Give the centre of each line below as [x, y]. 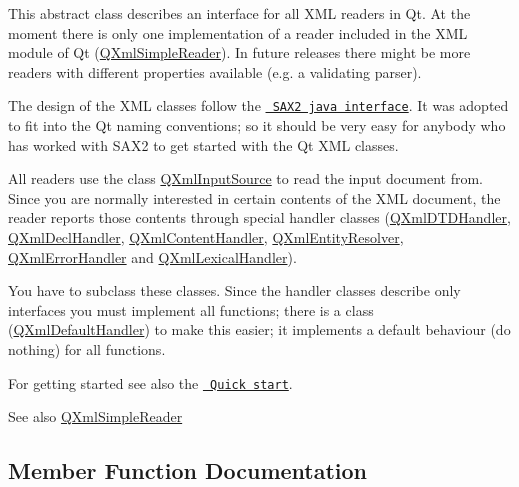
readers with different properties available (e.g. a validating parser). [215, 71]
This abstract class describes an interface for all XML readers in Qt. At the [239, 13]
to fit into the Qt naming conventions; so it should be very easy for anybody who [257, 125]
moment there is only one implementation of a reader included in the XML [238, 32]
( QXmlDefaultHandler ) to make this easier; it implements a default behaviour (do [259, 329]
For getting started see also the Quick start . [150, 382]
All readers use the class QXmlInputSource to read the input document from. [245, 178]
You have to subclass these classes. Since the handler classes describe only [234, 290]
